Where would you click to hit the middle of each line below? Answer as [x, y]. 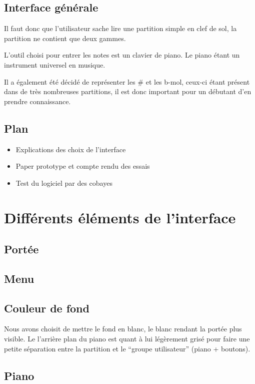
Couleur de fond [47, 308]
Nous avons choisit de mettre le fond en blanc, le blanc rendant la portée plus [123, 329]
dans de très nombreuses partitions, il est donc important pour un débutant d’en [128, 91]
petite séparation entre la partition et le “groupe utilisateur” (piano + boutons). [127, 348]
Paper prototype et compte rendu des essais [83, 166]
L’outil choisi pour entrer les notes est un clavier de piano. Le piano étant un [122, 55]
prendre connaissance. [37, 101]
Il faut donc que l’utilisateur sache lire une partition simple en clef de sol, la [120, 28]
